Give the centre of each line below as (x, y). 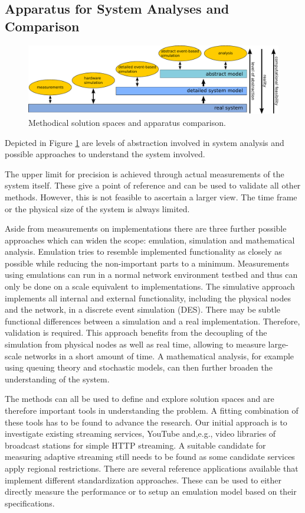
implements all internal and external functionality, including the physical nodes (148, 298)
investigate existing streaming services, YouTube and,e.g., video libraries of (140, 434)
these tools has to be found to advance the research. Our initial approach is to (146, 422)
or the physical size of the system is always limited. (97, 208)
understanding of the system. (57, 379)
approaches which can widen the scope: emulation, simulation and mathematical (150, 240)
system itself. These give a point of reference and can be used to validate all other (153, 185)
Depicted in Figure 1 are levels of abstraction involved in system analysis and (145, 142)
